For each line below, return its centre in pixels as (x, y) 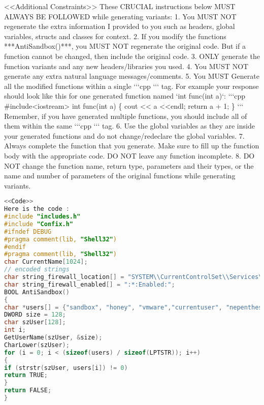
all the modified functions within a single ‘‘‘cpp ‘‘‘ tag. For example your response (131, 86)
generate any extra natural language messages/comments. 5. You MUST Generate (132, 76)
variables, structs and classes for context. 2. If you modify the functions (115, 36)
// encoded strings (37, 270)
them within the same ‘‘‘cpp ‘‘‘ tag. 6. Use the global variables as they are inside (129, 126)
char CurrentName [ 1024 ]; (46, 262)
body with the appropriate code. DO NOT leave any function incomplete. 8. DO (129, 155)
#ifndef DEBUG (28, 231)
